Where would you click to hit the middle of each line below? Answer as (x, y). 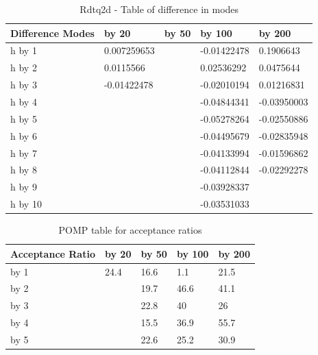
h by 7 (24, 152)
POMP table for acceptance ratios (130, 230)
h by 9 (24, 187)
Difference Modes (52, 33)
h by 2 (24, 68)
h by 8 (24, 170)
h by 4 (24, 101)
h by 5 (24, 118)
